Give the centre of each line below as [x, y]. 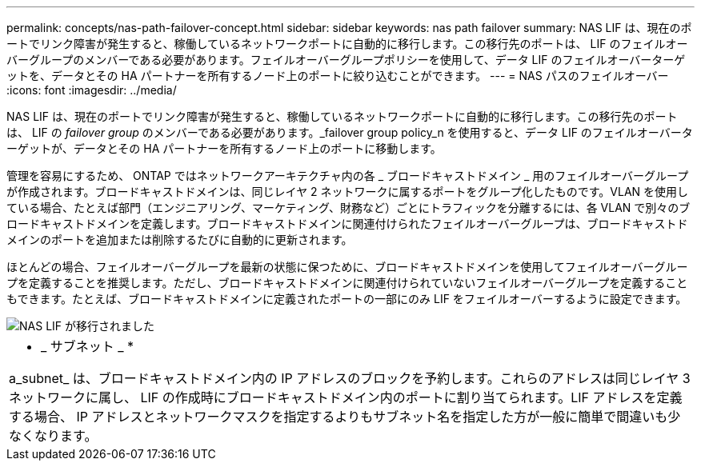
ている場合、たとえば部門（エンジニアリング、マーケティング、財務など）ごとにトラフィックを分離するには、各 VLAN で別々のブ [348, 208]
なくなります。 [53, 436]
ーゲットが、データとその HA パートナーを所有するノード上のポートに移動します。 [224, 148]
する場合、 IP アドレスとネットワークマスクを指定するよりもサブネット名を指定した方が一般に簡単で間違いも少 [345, 417]
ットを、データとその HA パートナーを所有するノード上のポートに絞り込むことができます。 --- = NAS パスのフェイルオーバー [338, 76]
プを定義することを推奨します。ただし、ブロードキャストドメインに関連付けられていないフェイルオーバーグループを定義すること [347, 283]
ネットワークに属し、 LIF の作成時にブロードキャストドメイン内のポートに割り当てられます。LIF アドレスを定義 [346, 397]
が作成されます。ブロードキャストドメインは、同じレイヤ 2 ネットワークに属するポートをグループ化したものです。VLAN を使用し [348, 192]
